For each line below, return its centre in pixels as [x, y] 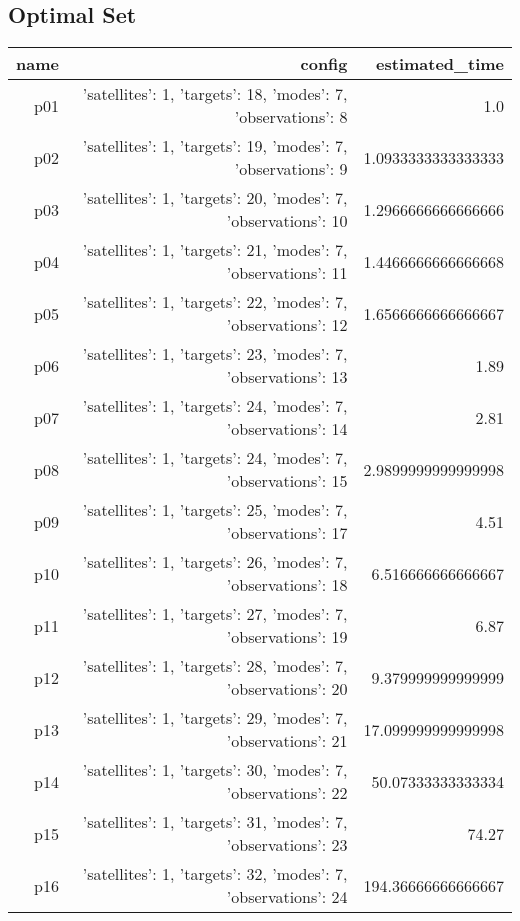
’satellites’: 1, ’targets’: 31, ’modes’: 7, [215, 822]
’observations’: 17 [287, 533]
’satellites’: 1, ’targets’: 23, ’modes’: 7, [215, 354]
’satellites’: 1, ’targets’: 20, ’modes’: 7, [215, 198]
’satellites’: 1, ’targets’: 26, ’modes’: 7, [215, 562]
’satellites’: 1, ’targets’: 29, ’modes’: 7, [215, 718]
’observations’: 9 [291, 169]
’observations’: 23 [287, 845]
